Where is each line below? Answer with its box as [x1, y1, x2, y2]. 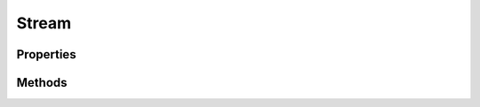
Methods [16, 75, 68, 90]
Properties [16, 47, 76, 62]
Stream [16, 13, 72, 33]
